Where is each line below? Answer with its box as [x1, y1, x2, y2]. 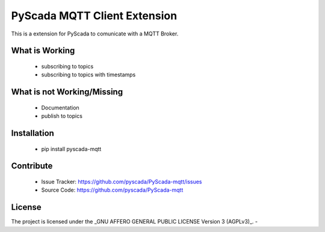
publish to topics [41, 112, 82, 120]
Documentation [41, 104, 79, 111]
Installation [11, 128, 54, 138]
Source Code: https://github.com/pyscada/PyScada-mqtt [41, 186, 184, 194]
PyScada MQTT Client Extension [11, 9, 178, 22]
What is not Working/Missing [11, 87, 123, 97]
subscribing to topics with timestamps [41, 71, 136, 78]
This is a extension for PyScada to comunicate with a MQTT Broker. [11, 30, 179, 37]
